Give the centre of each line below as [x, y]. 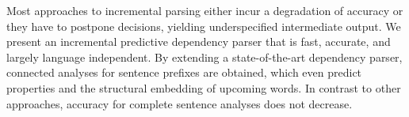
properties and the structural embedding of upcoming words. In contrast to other [204, 87]
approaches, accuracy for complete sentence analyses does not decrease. [180, 103]
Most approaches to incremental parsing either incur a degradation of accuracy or [205, 10]
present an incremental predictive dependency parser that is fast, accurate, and [199, 42]
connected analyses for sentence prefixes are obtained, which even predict [184, 72]
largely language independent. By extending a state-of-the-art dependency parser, [204, 57]
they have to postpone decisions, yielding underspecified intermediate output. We [204, 26]
